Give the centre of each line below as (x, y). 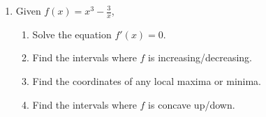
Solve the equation (72, 34)
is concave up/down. (192, 104)
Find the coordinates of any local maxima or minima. (147, 81)
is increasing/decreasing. (200, 57)
